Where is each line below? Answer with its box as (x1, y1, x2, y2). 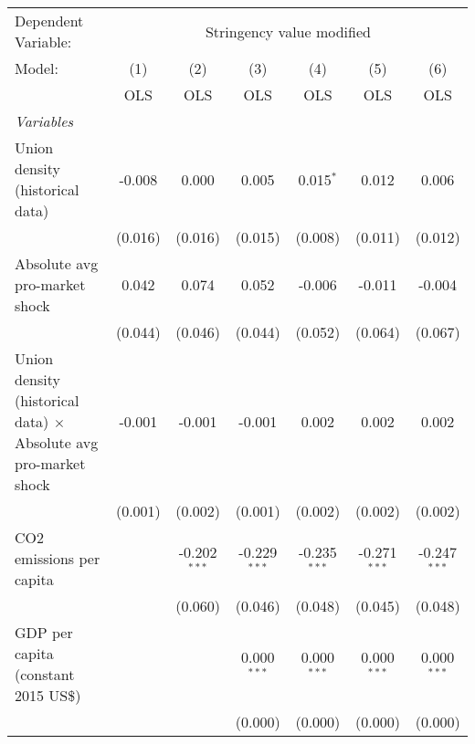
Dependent (15, 10, 84, 31)
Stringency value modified (205, 20, 371, 42)
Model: (15, 58, 59, 79)
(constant (15, 664, 75, 685)
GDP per (15, 622, 73, 643)
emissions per (15, 548, 100, 569)
